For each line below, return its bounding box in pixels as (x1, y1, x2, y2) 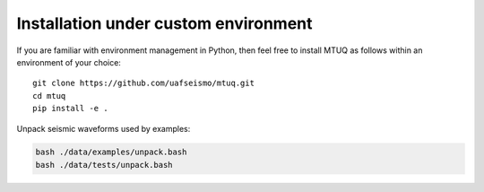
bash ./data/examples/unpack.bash (35, 147, 187, 157)
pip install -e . (32, 103, 108, 114)
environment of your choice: (16, 57, 121, 67)
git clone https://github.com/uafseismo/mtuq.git (32, 78, 255, 89)
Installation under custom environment (16, 13, 313, 33)
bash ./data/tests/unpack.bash (35, 160, 174, 170)
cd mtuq (32, 91, 66, 100)
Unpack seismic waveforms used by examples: (16, 123, 191, 134)
